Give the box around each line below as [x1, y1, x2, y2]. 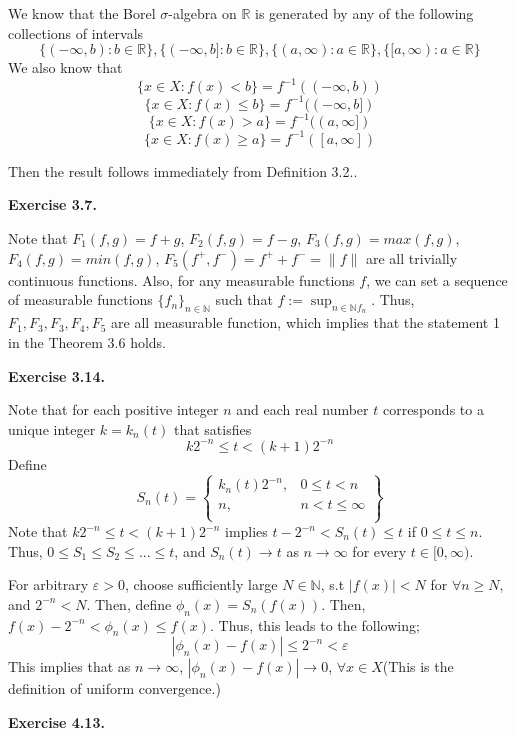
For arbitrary [8, 574, 89, 595]
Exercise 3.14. [8, 365, 105, 386]
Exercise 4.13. [8, 711, 105, 732]
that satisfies [173, 418, 252, 439]
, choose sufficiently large [124, 574, 278, 595]
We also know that [8, 57, 123, 78]
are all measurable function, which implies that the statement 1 [111, 312, 500, 333]
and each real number [236, 399, 369, 420]
